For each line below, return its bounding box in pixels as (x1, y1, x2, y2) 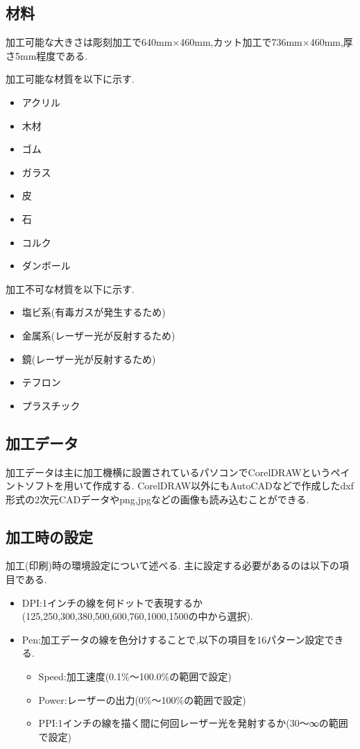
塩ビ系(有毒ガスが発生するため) (22, 305, 166, 319)
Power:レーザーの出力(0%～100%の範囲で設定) (38, 692, 246, 707)
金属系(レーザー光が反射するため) (22, 328, 175, 342)
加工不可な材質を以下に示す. (6, 281, 135, 296)
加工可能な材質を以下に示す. (6, 71, 135, 86)
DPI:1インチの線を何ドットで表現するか (22, 595, 203, 609)
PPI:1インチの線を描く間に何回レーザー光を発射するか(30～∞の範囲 (38, 716, 348, 730)
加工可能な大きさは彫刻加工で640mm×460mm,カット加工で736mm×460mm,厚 (6, 35, 353, 49)
